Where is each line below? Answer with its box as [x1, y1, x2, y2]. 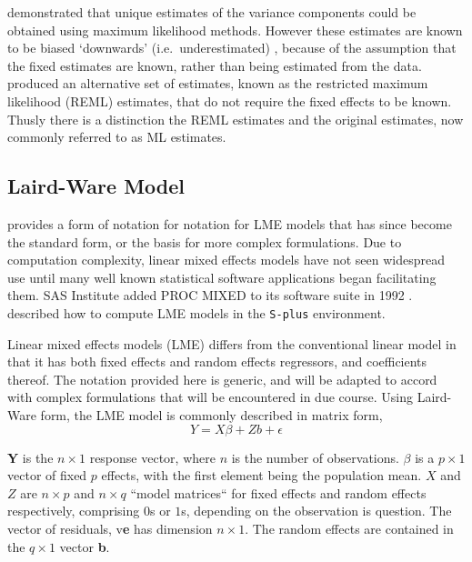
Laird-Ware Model [7, 172, 186, 200]
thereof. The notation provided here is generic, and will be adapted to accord [7, 369, 437, 388]
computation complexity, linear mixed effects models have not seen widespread [7, 250, 446, 269]
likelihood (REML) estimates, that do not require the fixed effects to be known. [7, 91, 452, 110]
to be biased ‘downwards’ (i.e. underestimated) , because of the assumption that [7, 38, 457, 57]
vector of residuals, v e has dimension [7, 518, 213, 537]
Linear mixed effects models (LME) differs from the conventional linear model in [7, 334, 457, 353]
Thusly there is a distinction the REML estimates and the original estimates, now [7, 109, 464, 128]
